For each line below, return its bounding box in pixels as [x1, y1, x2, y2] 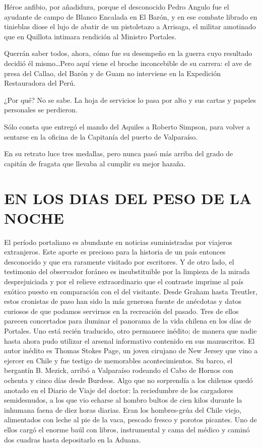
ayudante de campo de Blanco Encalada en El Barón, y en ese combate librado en [4, 11, 257, 22]
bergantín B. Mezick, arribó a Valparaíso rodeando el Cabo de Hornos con [4, 365, 233, 375]
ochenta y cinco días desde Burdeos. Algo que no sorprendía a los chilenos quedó [4, 374, 253, 385]
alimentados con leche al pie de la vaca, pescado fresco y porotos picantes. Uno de [4, 414, 257, 425]
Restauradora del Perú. [4, 78, 76, 88]
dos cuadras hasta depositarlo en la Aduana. [4, 434, 141, 444]
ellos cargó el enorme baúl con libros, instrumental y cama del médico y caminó [4, 424, 250, 434]
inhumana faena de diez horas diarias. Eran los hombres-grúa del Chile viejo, [4, 404, 241, 415]
